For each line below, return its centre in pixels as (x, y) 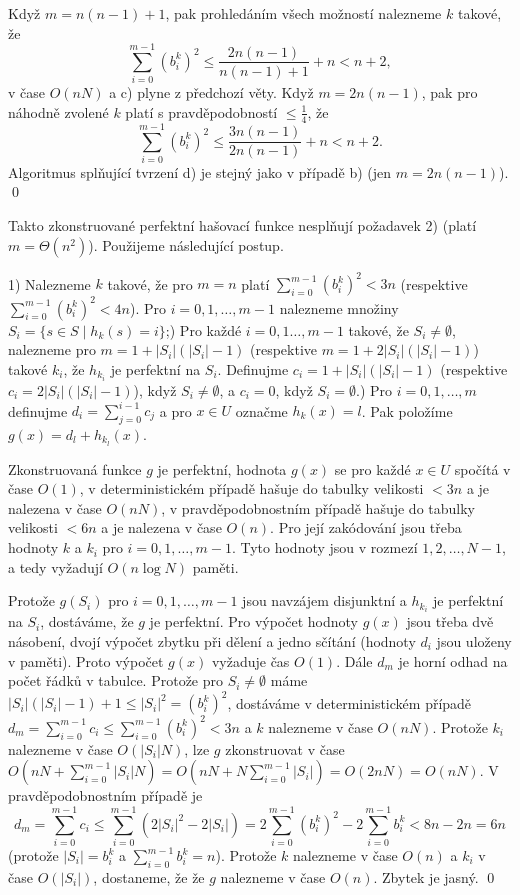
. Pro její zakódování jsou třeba (366, 527)
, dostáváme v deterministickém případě (349, 702)
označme (261, 410)
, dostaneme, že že (149, 876)
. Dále (354, 660)
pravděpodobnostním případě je (105, 795)
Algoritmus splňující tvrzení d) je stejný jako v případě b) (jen (200, 171)
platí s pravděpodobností (201, 111)
